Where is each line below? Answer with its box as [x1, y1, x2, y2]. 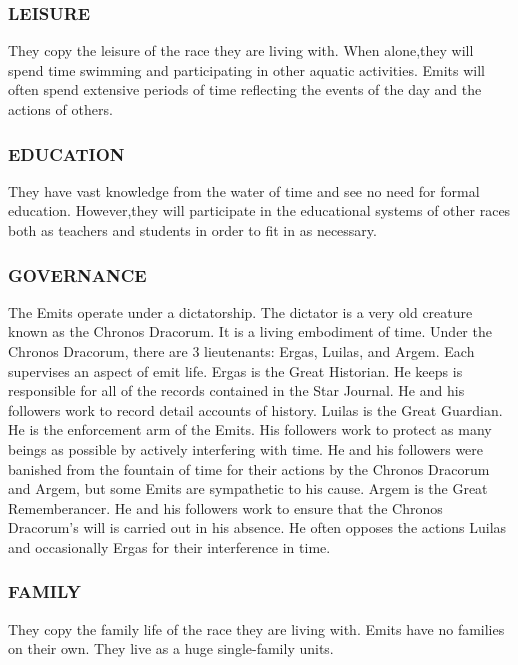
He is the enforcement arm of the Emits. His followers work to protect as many [8, 419, 492, 440]
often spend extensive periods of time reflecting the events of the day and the [8, 79, 482, 100]
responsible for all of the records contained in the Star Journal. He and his [8, 380, 465, 401]
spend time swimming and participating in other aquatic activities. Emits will [8, 59, 485, 80]
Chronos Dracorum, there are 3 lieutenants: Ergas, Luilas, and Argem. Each [8, 341, 475, 361]
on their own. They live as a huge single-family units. [8, 638, 334, 659]
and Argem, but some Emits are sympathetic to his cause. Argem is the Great [8, 478, 488, 499]
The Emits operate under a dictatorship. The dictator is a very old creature [8, 301, 473, 322]
